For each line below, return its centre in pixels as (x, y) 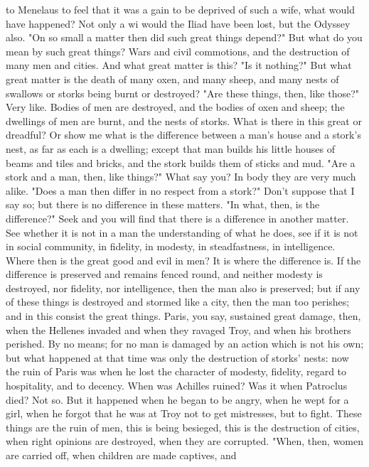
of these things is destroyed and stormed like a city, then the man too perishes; (178, 302)
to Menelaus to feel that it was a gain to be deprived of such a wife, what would (181, 9)
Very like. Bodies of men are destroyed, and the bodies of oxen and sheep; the (175, 107)
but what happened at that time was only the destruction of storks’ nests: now (177, 357)
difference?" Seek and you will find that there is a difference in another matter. (177, 218)
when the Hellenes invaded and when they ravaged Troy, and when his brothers (178, 329)
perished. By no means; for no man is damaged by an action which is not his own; (185, 344)
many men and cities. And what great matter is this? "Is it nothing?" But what (179, 65)
